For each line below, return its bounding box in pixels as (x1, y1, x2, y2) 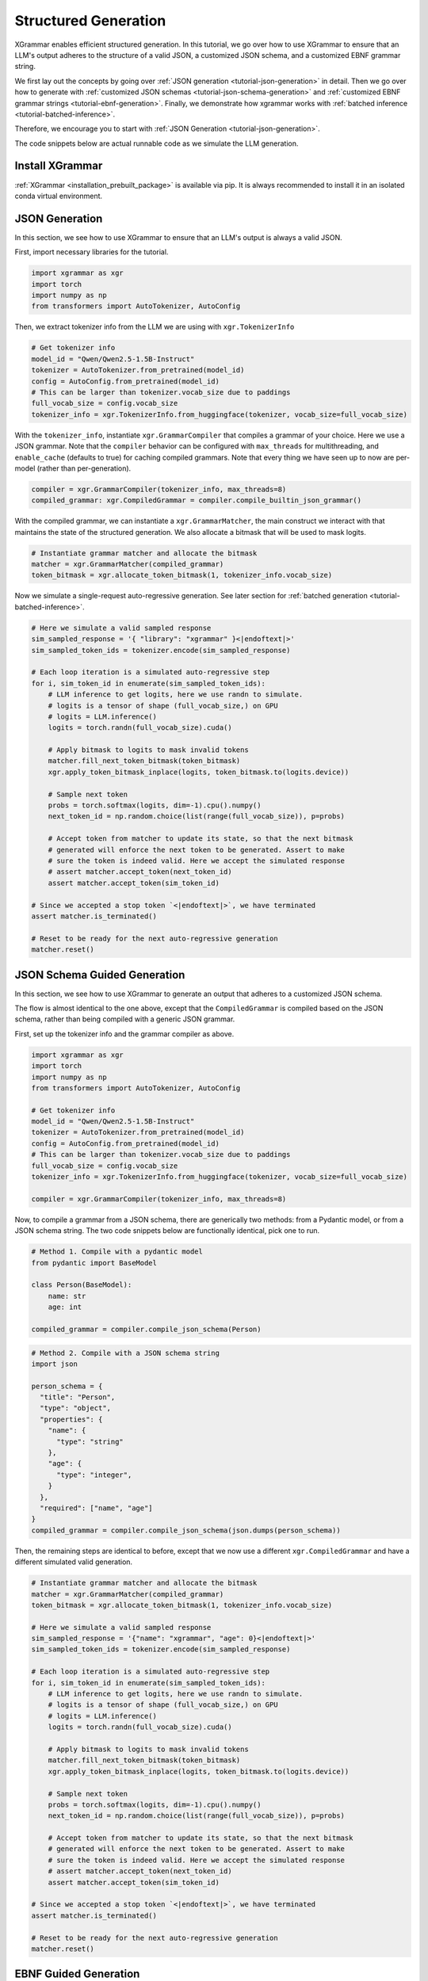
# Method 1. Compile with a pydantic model (31, 1247, 204, 1256)
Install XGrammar (14, 159, 103, 173)
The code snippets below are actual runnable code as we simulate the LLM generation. (14, 139, 299, 148)
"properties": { (40, 1414, 103, 1424)
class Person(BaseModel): (31, 1281, 132, 1289)
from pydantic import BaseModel (31, 1258, 158, 1267)
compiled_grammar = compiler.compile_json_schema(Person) (31, 1324, 262, 1334)
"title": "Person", (40, 1393, 116, 1402)
